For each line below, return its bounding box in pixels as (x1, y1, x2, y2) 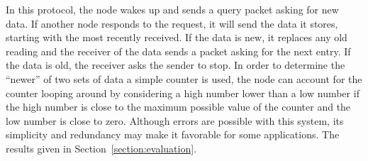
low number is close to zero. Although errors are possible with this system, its (6, 113, 344, 128)
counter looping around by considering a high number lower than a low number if (6, 85, 359, 100)
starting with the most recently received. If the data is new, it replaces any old (6, 30, 347, 45)
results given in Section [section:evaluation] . (6, 140, 197, 155)
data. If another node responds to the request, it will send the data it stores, (6, 16, 338, 30)
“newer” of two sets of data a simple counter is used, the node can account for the (6, 71, 362, 86)
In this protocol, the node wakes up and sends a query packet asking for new (6, 2, 339, 16)
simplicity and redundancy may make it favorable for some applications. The (6, 127, 340, 142)
